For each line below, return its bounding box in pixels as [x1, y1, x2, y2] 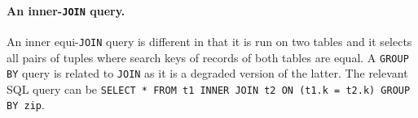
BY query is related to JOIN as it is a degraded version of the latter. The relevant [7, 65, 408, 82]
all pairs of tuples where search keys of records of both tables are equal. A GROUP [7, 48, 409, 65]
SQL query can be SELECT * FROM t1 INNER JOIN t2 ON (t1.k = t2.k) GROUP [7, 80, 411, 97]
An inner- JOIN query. [7, 2, 125, 19]
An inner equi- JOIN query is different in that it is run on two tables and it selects [7, 32, 412, 49]
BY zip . [7, 96, 45, 113]
